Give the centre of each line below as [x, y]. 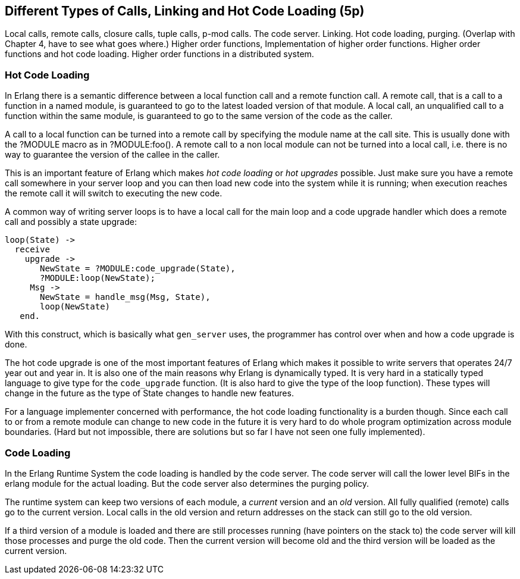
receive [32, 250]
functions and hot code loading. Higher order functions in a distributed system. [159, 54]
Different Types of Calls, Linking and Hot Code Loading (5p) [185, 11]
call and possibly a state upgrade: [71, 222]
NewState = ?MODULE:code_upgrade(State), [138, 269]
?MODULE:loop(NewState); [98, 278]
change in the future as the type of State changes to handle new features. [149, 393]
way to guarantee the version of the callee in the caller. [112, 155]
